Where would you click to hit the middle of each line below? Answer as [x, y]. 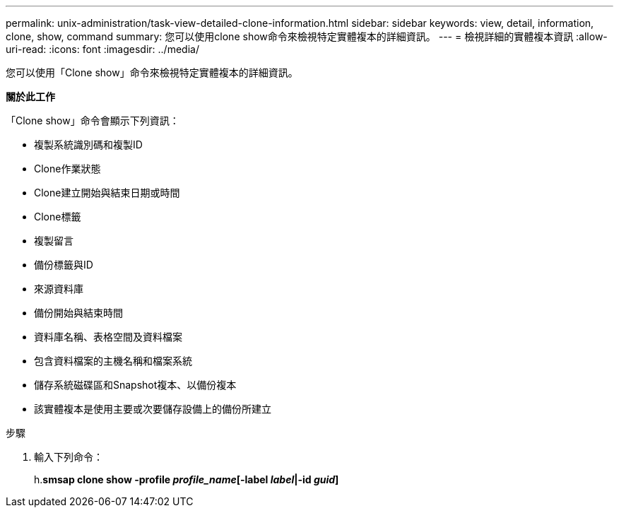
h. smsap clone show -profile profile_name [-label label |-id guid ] [187, 479]
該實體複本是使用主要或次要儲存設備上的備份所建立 [153, 409]
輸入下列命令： [69, 457]
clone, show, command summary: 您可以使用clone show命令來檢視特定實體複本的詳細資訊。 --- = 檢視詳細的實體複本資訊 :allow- [307, 36]
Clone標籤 [58, 217]
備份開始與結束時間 [78, 313]
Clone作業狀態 [67, 169]
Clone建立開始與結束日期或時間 [107, 193]
